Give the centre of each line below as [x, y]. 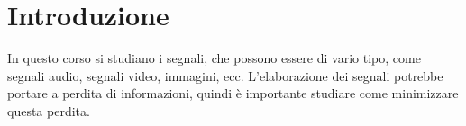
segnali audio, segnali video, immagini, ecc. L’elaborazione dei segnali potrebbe [225, 75]
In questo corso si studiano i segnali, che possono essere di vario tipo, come [214, 58]
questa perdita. [49, 110]
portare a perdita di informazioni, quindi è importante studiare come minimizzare [233, 93]
